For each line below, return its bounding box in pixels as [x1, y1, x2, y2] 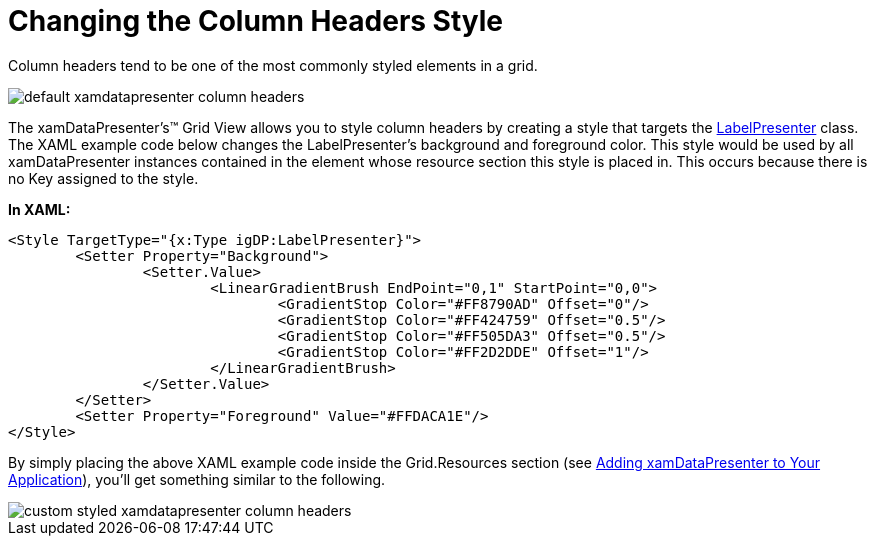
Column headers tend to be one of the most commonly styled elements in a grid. [8, 56, 538, 74]
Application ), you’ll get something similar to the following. [8, 470, 386, 488]
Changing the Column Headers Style [8, 4, 504, 38]
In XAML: [8, 200, 71, 218]
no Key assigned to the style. [8, 169, 199, 187]
